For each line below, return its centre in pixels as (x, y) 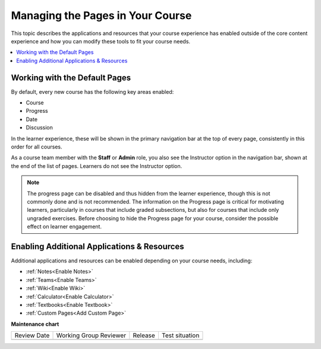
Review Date (32, 335)
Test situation (180, 335)
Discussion (39, 128)
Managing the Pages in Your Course (101, 15)
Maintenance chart (35, 324)
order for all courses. (37, 147)
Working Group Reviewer (91, 335)
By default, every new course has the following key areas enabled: (92, 91)
